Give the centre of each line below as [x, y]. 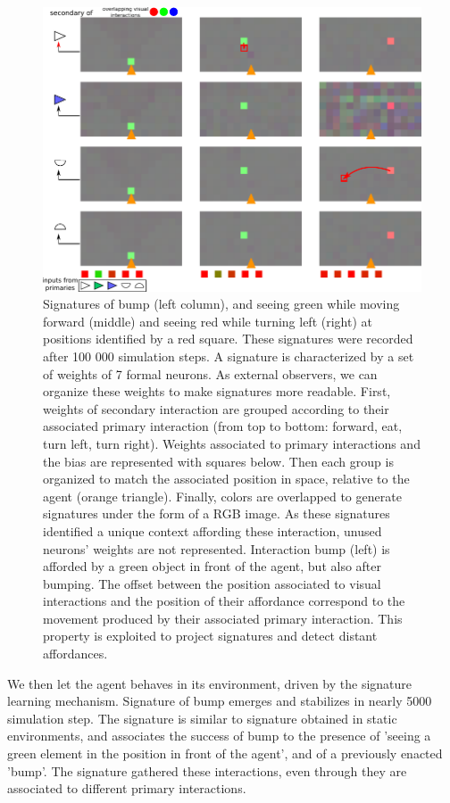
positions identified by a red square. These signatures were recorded [228, 339]
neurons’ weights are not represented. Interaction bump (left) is [217, 548]
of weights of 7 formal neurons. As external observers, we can [210, 373]
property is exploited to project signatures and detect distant [210, 636]
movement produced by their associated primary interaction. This [223, 618]
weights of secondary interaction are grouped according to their [216, 408]
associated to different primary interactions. [127, 788]
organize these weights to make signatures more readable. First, [217, 391]
